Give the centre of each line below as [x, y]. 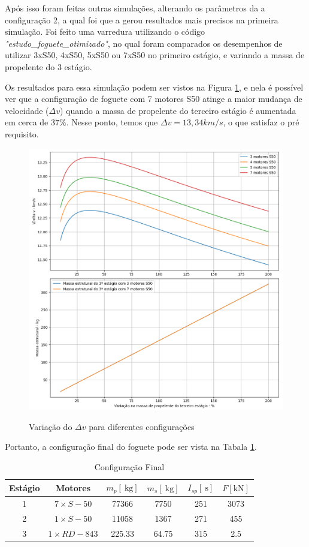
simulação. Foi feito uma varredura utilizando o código [105, 31]
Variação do [51, 426]
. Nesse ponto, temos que [112, 122]
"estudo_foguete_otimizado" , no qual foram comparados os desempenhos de [144, 43]
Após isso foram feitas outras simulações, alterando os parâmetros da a [135, 8]
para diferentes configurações [142, 426]
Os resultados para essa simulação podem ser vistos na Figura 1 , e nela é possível [154, 87]
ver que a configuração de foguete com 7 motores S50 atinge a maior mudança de [154, 99]
